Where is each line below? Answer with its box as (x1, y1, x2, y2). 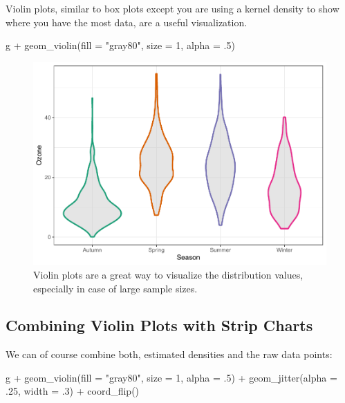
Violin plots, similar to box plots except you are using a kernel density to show (6, 1, 339, 15)
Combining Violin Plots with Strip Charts (6, 315, 313, 336)
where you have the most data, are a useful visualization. (6, 15, 248, 29)
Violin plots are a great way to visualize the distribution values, (33, 267, 304, 281)
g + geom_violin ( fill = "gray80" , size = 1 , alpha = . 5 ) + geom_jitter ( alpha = (6, 370, 337, 384)
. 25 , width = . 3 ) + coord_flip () (6, 384, 140, 398)
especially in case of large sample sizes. (33, 281, 198, 295)
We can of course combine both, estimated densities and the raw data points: (6, 347, 333, 362)
